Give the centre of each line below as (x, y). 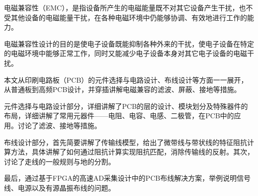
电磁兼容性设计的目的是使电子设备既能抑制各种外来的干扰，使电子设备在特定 (129, 43)
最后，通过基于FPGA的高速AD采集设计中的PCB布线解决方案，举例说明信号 (127, 178)
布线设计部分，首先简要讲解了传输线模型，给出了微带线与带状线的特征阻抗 (126, 142)
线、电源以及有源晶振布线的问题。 (60, 187)
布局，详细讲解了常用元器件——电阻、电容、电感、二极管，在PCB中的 (119, 116)
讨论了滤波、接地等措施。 (59, 125)
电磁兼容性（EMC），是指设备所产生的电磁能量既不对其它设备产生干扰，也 (125, 7)
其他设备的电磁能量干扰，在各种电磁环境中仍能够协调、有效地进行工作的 (129, 17)
